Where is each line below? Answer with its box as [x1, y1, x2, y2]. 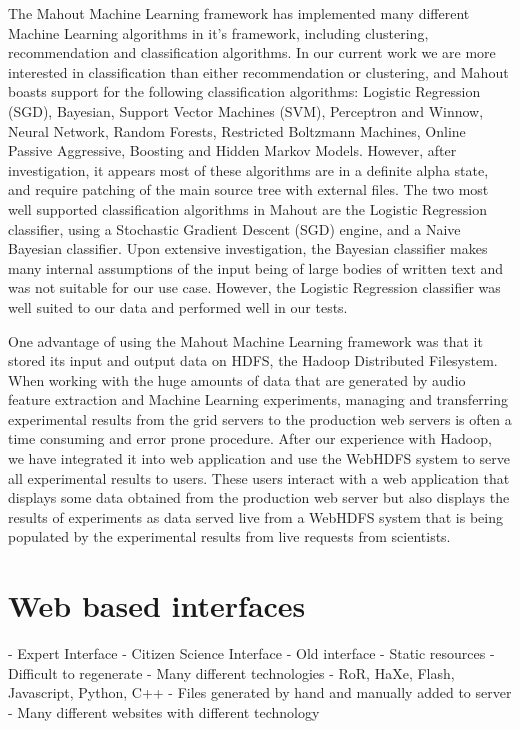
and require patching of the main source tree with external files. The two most [8, 179, 489, 200]
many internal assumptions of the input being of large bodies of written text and [8, 257, 504, 278]
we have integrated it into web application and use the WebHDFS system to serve [8, 448, 511, 469]
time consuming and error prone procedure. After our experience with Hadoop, [8, 428, 492, 449]
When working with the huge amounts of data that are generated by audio [8, 369, 466, 390]
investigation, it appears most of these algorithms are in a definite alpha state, [8, 159, 489, 180]
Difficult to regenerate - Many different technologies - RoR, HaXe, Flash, [8, 662, 455, 683]
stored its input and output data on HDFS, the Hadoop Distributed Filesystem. [8, 350, 498, 371]
